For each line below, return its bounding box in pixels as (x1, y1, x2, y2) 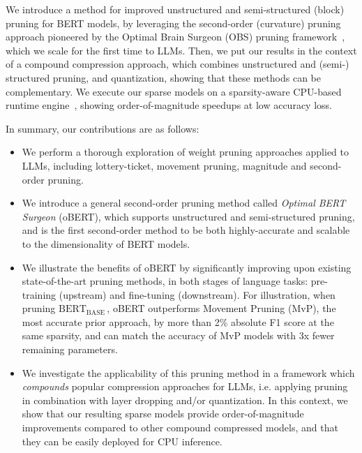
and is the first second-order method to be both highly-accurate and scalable (22, 223, 350, 237)
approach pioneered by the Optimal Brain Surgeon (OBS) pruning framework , (6, 29, 345, 44)
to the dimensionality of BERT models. (22, 236, 190, 251)
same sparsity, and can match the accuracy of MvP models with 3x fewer (22, 328, 335, 343)
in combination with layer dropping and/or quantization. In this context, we (22, 392, 348, 407)
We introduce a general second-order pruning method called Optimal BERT (22, 195, 346, 210)
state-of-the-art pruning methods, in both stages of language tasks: (22, 274, 308, 288)
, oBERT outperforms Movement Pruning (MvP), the (107, 301, 336, 315)
